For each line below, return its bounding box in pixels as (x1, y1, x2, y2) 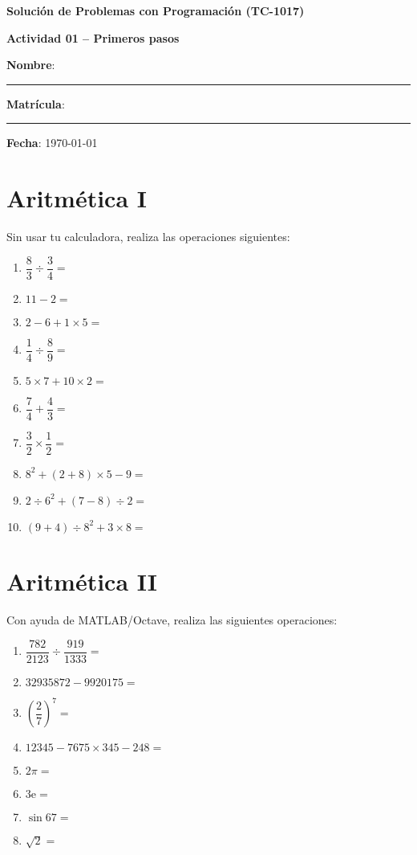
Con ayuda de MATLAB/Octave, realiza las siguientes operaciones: (6, 612, 338, 628)
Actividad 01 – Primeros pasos (6, 29, 180, 46)
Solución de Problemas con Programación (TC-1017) (6, 2, 305, 18)
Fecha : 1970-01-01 (6, 134, 98, 151)
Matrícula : (6, 95, 65, 112)
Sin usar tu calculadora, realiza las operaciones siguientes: (6, 228, 290, 245)
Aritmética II (6, 565, 158, 598)
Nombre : (6, 56, 55, 73)
